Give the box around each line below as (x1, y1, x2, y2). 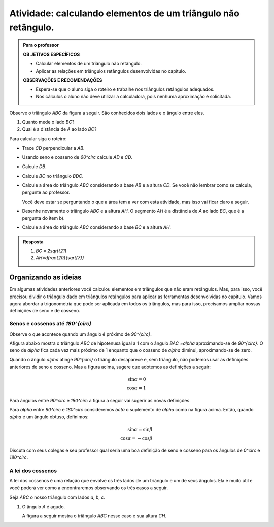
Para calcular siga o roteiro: (9, 136, 67, 142)
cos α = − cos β (120, 436, 153, 441)
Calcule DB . (22, 163, 47, 170)
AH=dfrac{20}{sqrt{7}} (36, 255, 84, 261)
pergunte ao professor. (22, 189, 71, 195)
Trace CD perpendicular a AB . (22, 145, 85, 151)
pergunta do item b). (22, 215, 65, 221)
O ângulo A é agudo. (22, 503, 65, 510)
